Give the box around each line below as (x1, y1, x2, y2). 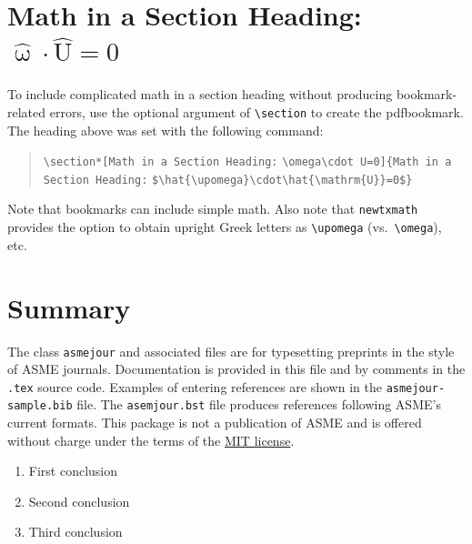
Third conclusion (28, 522, 123, 541)
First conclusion (28, 461, 118, 480)
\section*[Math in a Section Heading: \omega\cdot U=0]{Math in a (43, 156, 452, 169)
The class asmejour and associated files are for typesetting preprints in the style (7, 341, 455, 360)
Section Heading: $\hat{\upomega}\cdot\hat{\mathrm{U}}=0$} (43, 173, 413, 186)
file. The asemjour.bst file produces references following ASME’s (76, 395, 441, 414)
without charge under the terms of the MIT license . (7, 430, 295, 449)
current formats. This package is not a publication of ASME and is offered (7, 413, 422, 432)
